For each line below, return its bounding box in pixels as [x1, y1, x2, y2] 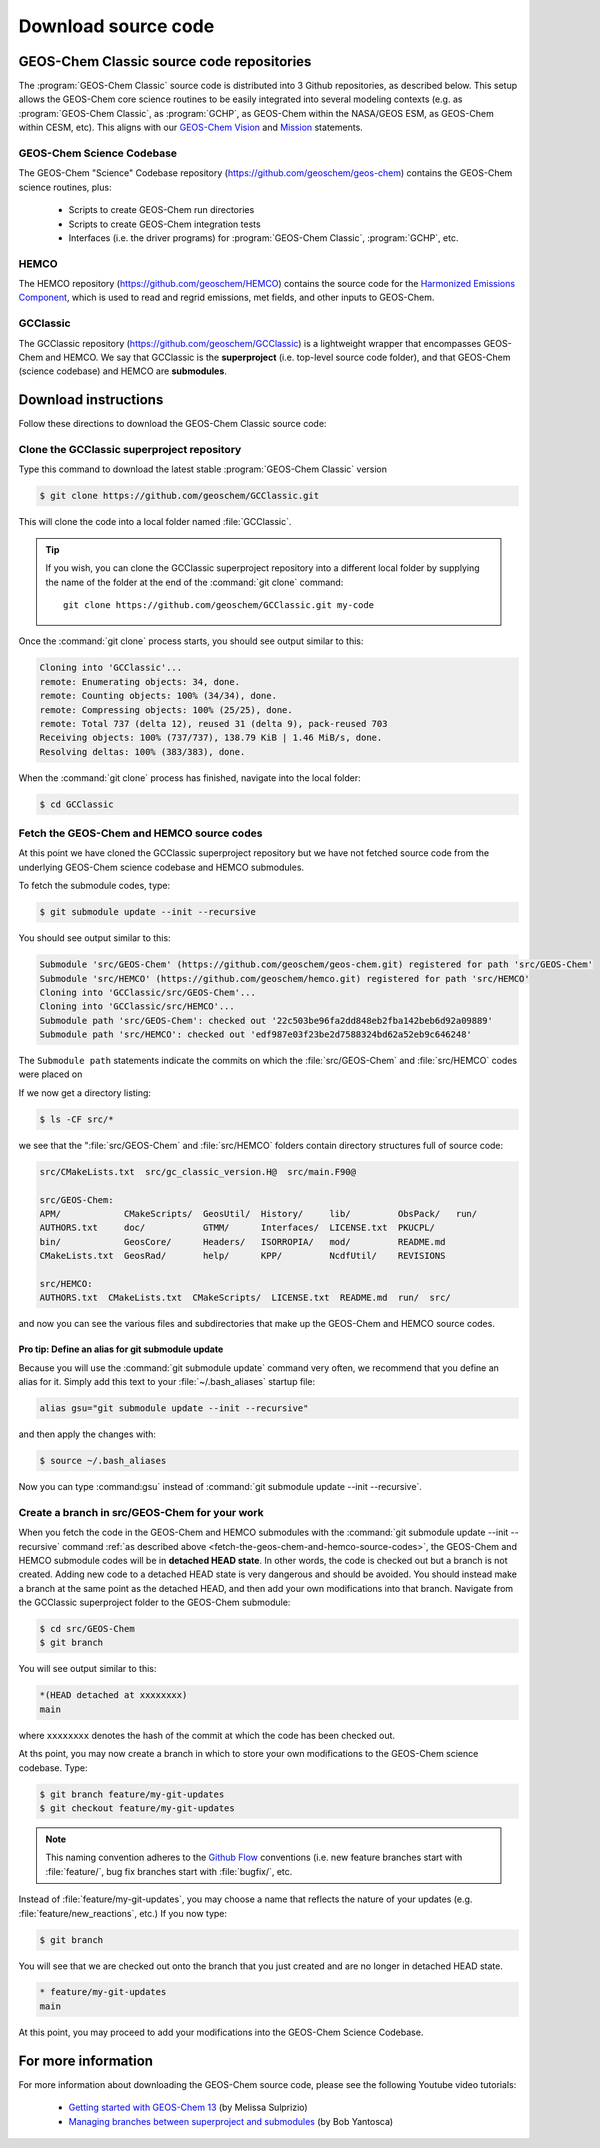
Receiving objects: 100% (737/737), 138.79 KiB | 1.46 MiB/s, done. [39, 732, 383, 744]
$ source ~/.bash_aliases [39, 1455, 167, 1467]
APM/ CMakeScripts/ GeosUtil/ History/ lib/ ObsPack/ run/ [39, 1208, 478, 1219]
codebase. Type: [18, 1761, 89, 1774]
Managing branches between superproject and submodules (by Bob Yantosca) [68, 2115, 394, 2127]
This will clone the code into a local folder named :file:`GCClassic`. [18, 516, 292, 528]
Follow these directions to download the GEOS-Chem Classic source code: [18, 418, 327, 430]
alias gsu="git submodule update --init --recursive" [39, 1403, 309, 1414]
